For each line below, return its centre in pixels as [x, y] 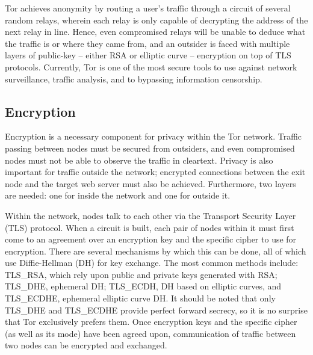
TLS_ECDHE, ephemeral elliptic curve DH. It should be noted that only [140, 298]
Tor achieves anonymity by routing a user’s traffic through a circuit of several [148, 8]
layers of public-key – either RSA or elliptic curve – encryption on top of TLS [148, 55]
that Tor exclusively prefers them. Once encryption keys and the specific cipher [151, 322]
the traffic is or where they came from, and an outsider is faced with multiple [147, 43]
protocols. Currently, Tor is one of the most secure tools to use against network [151, 66]
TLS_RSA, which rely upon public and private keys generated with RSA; [141, 274]
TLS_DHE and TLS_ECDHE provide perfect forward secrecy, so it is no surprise [156, 310]
